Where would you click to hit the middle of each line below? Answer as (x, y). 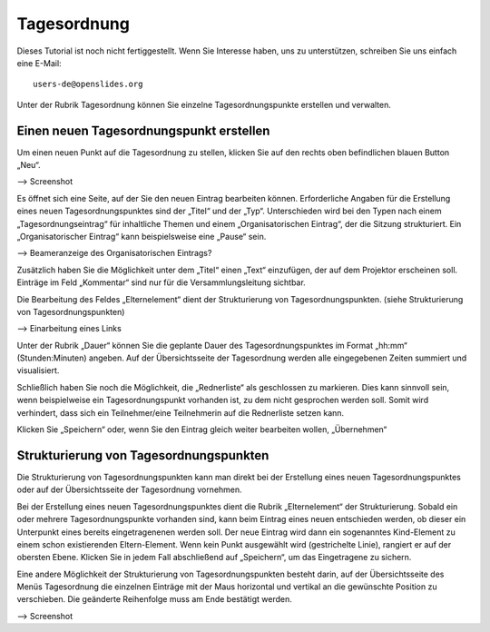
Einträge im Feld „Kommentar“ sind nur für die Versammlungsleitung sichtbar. (161, 282)
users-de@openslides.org (88, 84)
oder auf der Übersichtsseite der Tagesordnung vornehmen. (129, 489)
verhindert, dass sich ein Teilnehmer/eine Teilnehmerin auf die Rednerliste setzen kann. (181, 412)
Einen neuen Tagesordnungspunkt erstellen (143, 130)
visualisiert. (38, 370)
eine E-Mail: (39, 63)
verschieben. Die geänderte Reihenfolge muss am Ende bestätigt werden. (154, 599)
